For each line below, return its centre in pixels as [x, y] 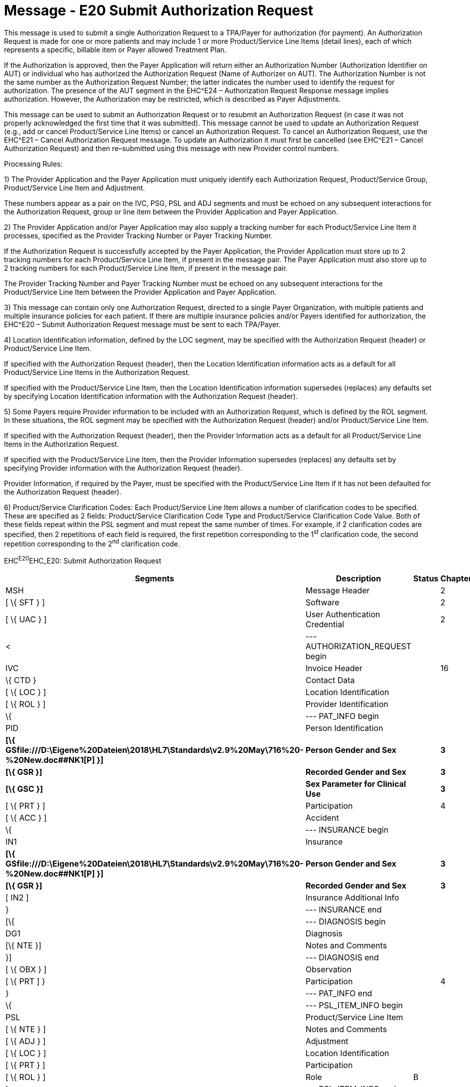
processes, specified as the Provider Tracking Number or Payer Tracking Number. [138, 235]
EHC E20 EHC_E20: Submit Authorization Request [83, 560]
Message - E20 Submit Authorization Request [159, 10]
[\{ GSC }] [24, 789]
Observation [328, 969]
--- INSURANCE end [344, 909]
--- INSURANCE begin [347, 829]
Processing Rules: [33, 164]
